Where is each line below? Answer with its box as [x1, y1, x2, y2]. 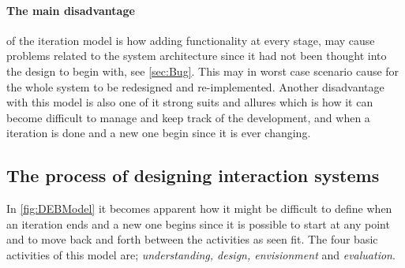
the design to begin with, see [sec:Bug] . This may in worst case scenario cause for [6, 62, 399, 79]
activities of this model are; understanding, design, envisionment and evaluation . [6, 246, 396, 262]
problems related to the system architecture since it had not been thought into [6, 47, 387, 64]
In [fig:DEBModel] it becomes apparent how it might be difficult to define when [6, 200, 392, 217]
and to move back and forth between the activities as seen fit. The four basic [6, 231, 378, 248]
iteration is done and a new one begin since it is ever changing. [6, 125, 311, 141]
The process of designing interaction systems [6, 163, 380, 188]
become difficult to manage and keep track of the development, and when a [6, 109, 370, 125]
